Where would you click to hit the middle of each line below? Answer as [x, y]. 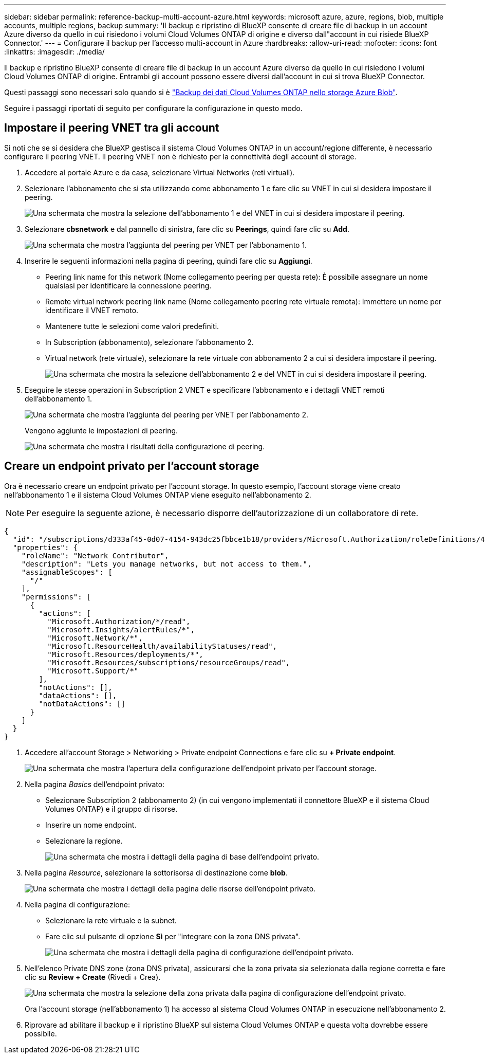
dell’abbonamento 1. [59, 398]
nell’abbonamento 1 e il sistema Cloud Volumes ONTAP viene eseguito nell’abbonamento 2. [158, 495]
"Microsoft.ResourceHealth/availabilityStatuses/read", [162, 646]
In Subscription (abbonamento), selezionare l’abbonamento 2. [150, 342]
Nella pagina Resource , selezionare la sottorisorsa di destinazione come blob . [156, 872]
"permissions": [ [56, 597]
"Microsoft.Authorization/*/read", [119, 621]
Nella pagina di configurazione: [78, 904]
